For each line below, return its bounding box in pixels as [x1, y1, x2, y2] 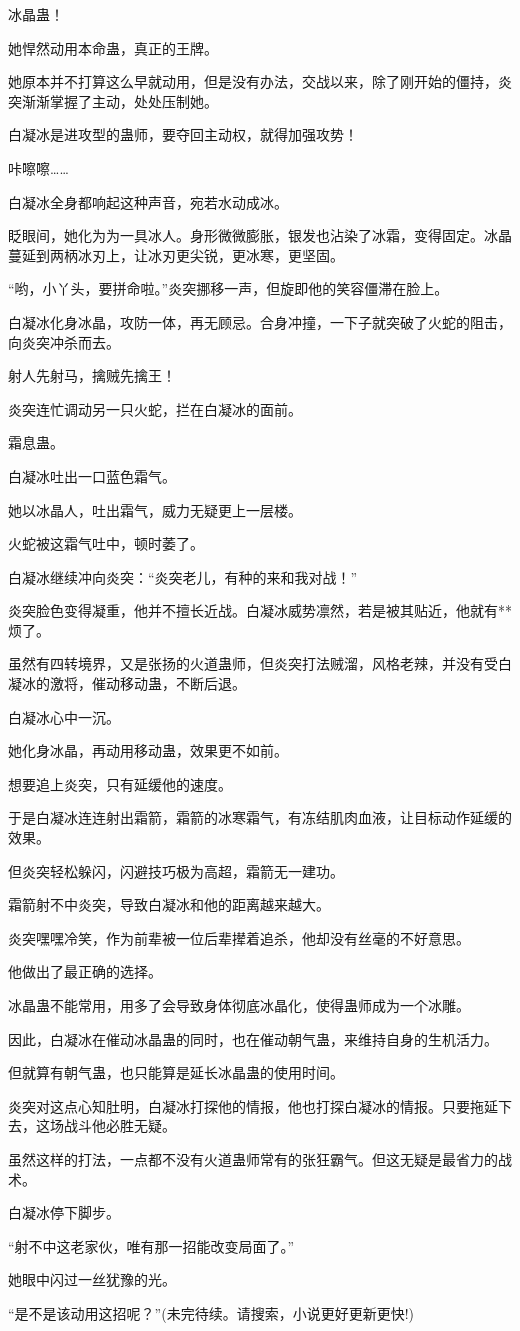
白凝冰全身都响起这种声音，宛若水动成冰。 [8, 191, 288, 212]
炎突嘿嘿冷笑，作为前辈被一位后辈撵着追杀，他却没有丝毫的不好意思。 [8, 927, 470, 948]
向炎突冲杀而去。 [8, 331, 120, 352]
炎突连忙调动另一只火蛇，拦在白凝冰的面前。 [8, 398, 302, 419]
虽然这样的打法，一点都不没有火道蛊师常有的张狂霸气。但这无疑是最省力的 [8, 1148, 498, 1169]
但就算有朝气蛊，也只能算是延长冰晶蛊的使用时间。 [8, 1062, 344, 1083]
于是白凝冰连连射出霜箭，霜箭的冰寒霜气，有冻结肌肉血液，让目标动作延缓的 [8, 807, 512, 828]
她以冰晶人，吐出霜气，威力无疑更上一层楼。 [8, 499, 302, 520]
